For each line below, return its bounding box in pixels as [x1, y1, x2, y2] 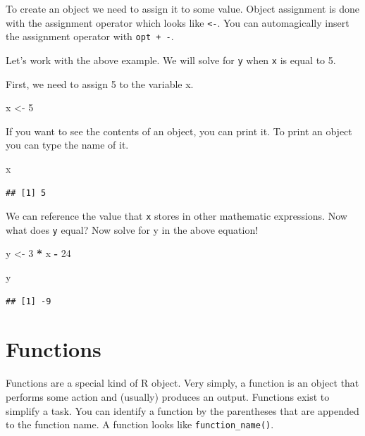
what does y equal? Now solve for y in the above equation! [6, 222, 259, 237]
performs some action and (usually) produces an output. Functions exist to [6, 389, 330, 404]
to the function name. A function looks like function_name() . [6, 417, 274, 432]
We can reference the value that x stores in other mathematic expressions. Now [6, 208, 347, 223]
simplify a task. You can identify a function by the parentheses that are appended [6, 403, 359, 418]
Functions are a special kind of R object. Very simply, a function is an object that [6, 375, 359, 390]
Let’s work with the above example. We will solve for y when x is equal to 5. [6, 52, 336, 67]
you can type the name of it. [6, 137, 129, 152]
